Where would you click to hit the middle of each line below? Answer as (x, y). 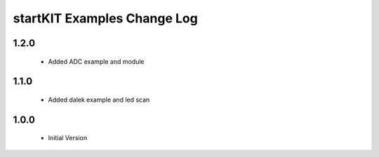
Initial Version (68, 138)
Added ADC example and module (96, 61)
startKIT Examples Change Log (105, 18)
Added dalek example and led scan (99, 100)
